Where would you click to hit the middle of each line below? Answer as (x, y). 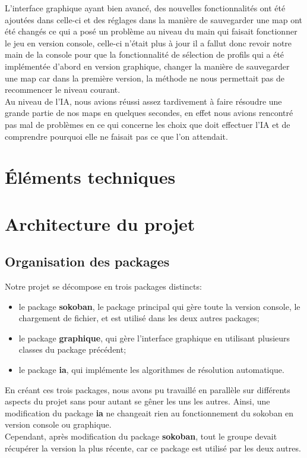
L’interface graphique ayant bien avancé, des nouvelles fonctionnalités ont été (145, 8)
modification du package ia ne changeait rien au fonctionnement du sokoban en (149, 412)
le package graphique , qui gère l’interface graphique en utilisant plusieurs (154, 338)
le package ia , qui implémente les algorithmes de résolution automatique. (151, 370)
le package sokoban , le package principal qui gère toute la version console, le (159, 306)
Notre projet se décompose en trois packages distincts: (103, 286)
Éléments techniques (90, 177)
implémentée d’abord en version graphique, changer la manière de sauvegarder (147, 66)
